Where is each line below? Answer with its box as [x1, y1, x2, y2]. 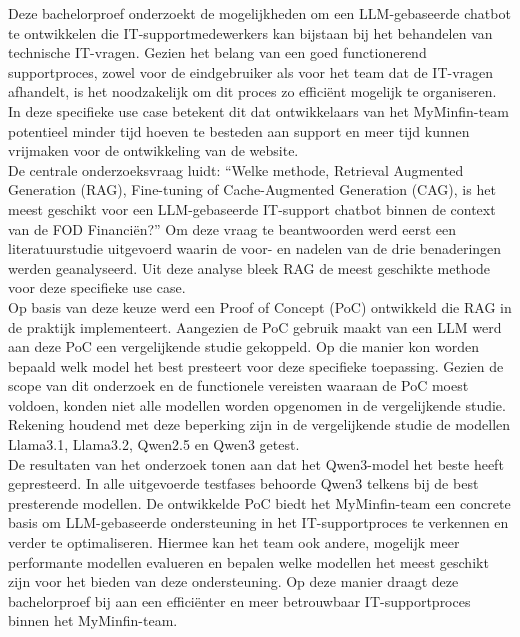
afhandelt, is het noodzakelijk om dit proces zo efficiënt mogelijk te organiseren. [8, 81, 497, 102]
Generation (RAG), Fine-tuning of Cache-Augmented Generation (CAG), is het [8, 179, 496, 200]
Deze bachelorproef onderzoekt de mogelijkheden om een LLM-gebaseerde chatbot [8, 3, 511, 23]
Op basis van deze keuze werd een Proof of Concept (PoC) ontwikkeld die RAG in [8, 296, 512, 317]
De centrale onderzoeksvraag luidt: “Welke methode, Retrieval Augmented [8, 159, 464, 180]
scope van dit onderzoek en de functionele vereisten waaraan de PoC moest [8, 375, 469, 396]
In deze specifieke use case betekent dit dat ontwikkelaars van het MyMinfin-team [8, 100, 509, 121]
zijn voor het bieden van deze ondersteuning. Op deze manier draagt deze [8, 571, 459, 592]
